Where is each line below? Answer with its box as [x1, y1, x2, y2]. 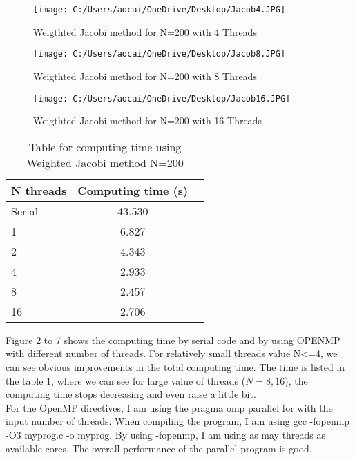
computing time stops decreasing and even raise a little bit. [6, 387, 256, 401]
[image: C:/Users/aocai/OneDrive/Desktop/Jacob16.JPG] [33, 93, 291, 104]
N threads [11, 182, 67, 198]
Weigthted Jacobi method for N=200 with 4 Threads [33, 24, 257, 39]
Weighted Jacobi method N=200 [26, 154, 184, 171]
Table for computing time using [28, 138, 182, 155]
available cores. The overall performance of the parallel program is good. [6, 441, 312, 455]
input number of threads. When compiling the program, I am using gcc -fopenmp [6, 414, 350, 428]
